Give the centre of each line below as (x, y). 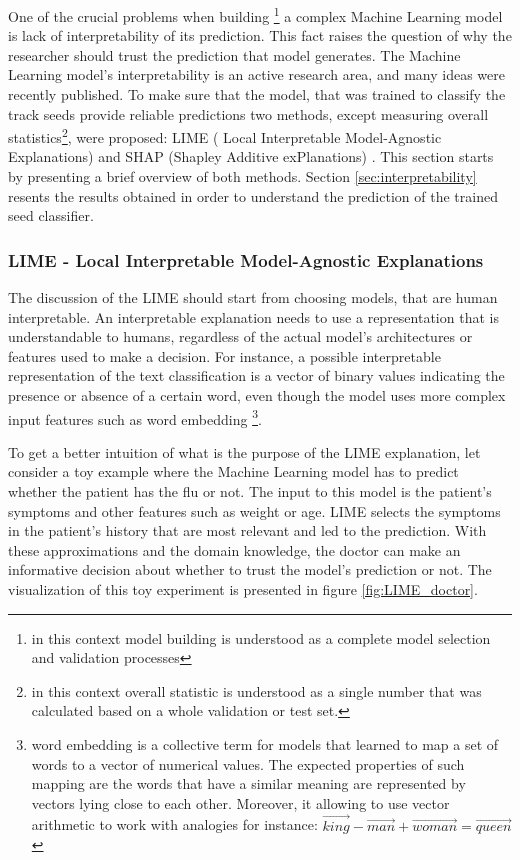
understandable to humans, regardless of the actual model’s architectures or (240, 336)
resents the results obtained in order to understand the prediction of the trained (253, 195)
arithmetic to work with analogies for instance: (174, 824)
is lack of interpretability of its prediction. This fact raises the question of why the (260, 35)
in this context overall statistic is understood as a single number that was (256, 690)
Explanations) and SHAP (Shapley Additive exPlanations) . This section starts (251, 156)
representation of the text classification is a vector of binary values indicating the (256, 375)
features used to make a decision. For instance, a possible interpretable (224, 355)
